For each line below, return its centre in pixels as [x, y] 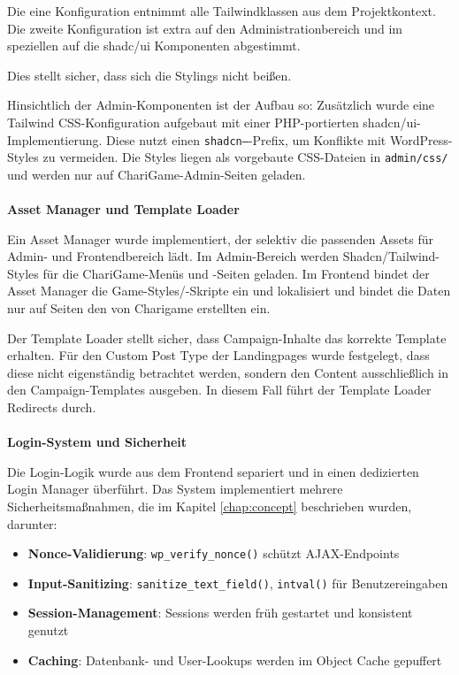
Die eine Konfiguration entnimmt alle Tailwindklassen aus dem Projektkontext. [222, 11]
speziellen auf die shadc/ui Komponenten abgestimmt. [154, 46]
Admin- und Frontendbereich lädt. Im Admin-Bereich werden [173, 256]
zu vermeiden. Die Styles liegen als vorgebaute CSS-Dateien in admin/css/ [245, 157]
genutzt [48, 630]
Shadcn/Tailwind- [391, 256]
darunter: [32, 523]
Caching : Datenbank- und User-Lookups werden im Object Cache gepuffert [235, 660]
